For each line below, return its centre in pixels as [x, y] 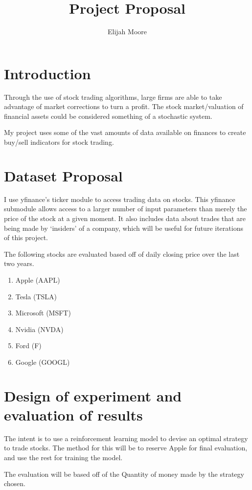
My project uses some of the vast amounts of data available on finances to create [125, 132]
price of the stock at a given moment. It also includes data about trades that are [125, 218]
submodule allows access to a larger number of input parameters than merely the [126, 209]
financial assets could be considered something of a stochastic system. [108, 116]
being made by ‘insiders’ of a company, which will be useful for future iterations [124, 228]
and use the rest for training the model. [63, 457]
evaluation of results [73, 414]
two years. [19, 263]
